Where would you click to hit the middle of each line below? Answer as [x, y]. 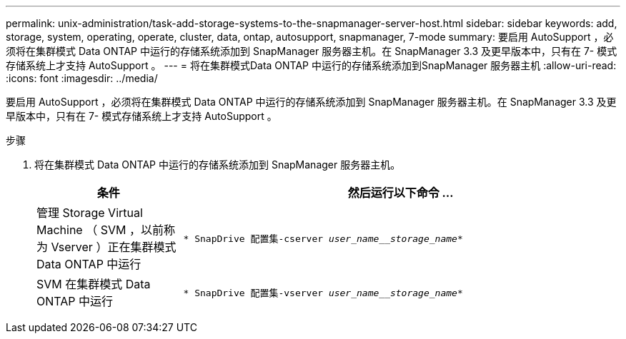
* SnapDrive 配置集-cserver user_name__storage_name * [323, 238]
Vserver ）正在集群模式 [114, 247]
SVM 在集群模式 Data [94, 284]
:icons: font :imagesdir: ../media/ [82, 78]
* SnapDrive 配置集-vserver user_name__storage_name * [323, 293]
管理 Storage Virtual [90, 213]
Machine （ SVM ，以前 [100, 230]
